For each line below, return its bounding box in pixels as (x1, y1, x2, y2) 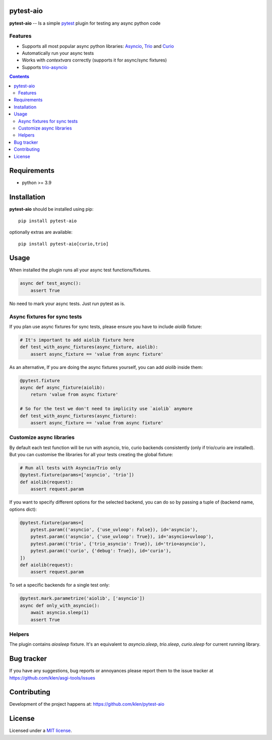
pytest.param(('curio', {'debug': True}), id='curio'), (30, 548, 172, 554)
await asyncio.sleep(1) (30, 610, 89, 615)
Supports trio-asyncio (22, 64, 67, 70)
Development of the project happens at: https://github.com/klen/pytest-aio (9, 701, 165, 707)
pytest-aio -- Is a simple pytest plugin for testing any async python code (9, 20, 161, 26)
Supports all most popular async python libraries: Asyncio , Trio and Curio (22, 43, 174, 49)
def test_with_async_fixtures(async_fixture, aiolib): (20, 344, 158, 350)
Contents (9, 74, 30, 80)
